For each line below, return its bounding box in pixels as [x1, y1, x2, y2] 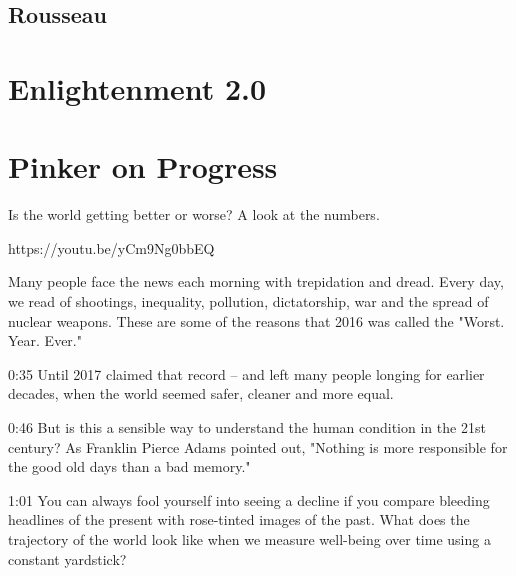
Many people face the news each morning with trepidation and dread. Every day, [8, 271, 504, 292]
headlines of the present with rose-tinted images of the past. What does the [8, 509, 470, 530]
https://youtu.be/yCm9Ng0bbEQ [8, 237, 215, 258]
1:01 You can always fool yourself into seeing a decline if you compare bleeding [8, 489, 490, 510]
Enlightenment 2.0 [8, 67, 267, 108]
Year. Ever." [8, 330, 82, 351]
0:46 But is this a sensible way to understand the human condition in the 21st [8, 417, 486, 438]
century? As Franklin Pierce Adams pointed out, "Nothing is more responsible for [8, 436, 508, 457]
